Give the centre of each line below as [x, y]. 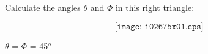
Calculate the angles [43, 7]
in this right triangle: [155, 7]
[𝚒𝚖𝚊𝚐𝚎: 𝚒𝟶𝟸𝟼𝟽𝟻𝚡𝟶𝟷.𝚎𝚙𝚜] [159, 26]
